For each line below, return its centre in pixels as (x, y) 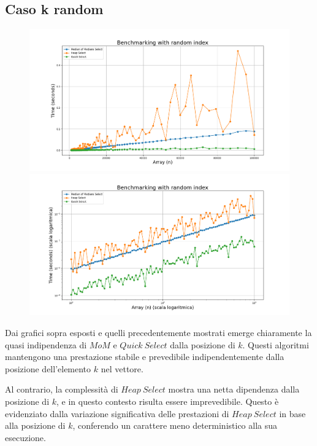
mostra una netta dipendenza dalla (234, 389)
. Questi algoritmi (276, 344)
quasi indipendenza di (46, 344)
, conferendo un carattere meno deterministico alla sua (175, 425)
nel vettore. (122, 368)
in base (292, 413)
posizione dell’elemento (48, 368)
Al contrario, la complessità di (62, 389)
